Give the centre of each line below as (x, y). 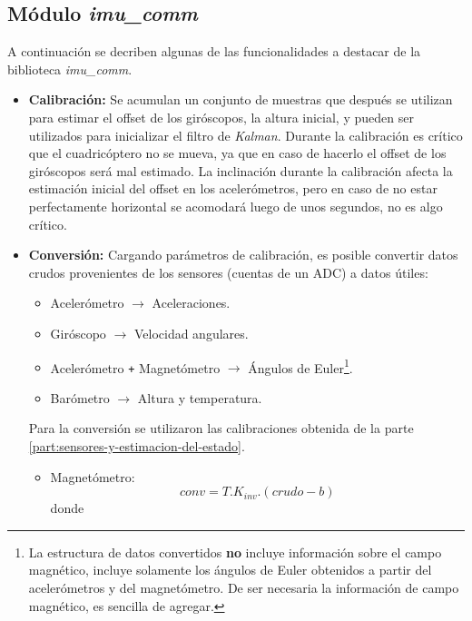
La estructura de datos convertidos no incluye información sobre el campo (235, 552)
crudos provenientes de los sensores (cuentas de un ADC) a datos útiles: (228, 272)
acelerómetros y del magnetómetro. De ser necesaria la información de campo (244, 587)
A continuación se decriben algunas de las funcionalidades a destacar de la (214, 51)
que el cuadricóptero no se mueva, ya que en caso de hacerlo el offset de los (237, 153)
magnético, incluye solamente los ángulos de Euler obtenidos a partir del (230, 570)
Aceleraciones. (191, 303)
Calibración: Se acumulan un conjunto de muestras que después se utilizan (241, 99)
